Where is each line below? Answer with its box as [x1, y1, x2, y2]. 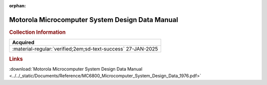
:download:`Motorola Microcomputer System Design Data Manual [9, 66, 143, 72]
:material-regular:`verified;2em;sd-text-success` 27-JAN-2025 [12, 46, 158, 53]
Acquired [12, 39, 35, 46]
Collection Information [9, 28, 66, 35]
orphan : [9, 3, 26, 8]
